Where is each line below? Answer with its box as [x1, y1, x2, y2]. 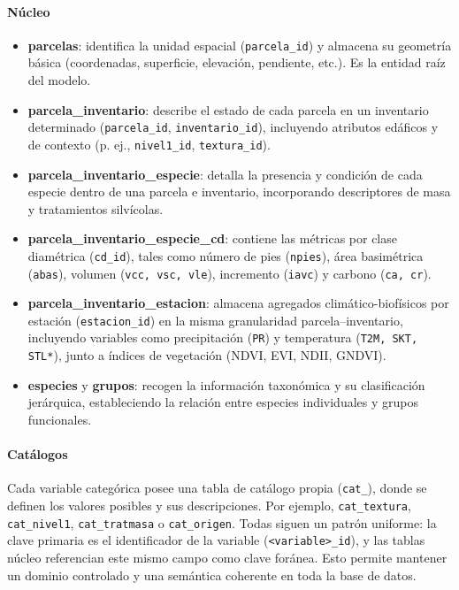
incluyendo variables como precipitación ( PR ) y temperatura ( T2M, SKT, [27, 328, 418, 347]
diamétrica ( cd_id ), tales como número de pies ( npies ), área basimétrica [27, 246, 424, 264]
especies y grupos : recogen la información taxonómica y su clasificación [27, 375, 425, 394]
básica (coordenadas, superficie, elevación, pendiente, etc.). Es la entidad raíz [27, 53, 446, 72]
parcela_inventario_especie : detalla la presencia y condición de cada [27, 165, 423, 183]
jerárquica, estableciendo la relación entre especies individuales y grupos [27, 393, 418, 411]
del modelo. [27, 71, 91, 89]
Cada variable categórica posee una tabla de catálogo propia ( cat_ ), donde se [7, 479, 427, 497]
